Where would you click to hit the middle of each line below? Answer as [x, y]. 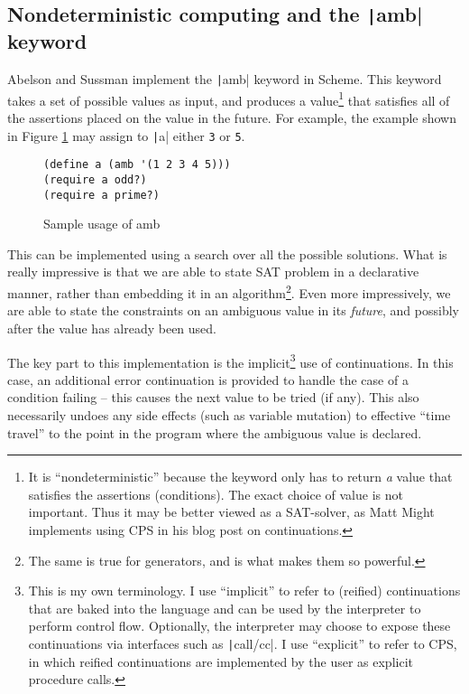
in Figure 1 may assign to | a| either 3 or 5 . [126, 135]
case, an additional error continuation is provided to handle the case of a [208, 379]
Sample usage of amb [102, 224]
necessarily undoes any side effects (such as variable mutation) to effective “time [229, 414]
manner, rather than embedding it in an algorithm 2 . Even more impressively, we [229, 291]
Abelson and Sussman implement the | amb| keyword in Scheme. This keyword [225, 79]
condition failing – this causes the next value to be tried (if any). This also [213, 397]
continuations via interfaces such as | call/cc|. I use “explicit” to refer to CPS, [243, 643]
